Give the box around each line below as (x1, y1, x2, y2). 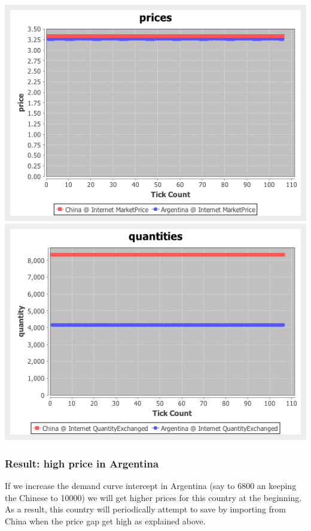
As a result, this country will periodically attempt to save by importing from (5, 503, 286, 515)
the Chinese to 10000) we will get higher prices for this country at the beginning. (5, 491, 302, 503)
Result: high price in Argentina (5, 455, 159, 470)
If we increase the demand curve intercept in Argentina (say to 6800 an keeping (5, 479, 297, 492)
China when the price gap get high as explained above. (5, 514, 206, 527)
